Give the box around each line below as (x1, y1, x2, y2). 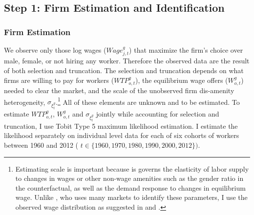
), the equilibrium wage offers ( (135, 75, 228, 85)
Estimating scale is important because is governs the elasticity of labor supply (15, 163, 249, 174)
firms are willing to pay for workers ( (4, 75, 114, 85)
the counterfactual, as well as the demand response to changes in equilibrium (15, 182, 246, 193)
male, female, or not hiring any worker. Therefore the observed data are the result (4, 56, 250, 66)
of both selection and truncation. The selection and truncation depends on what (4, 65, 244, 76)
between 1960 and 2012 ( (4, 139, 79, 150)
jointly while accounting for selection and (96, 109, 219, 119)
